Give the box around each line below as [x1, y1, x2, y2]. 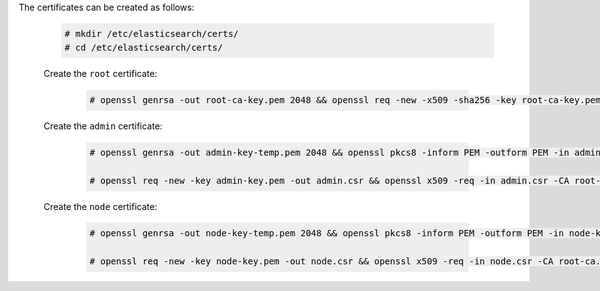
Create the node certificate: [43, 201, 158, 213]
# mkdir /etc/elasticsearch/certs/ [64, 28, 239, 39]
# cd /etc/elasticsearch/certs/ [64, 42, 224, 54]
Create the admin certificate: [43, 120, 163, 132]
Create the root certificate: [43, 68, 158, 80]
